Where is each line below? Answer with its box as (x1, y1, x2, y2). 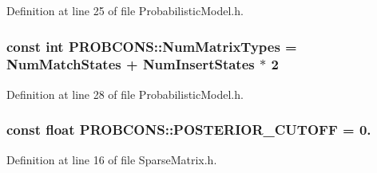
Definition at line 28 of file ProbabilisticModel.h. (6, 85, 244, 102)
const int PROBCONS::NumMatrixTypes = (6, 36, 297, 56)
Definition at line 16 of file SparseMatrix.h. (6, 151, 217, 167)
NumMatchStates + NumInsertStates (6, 54, 255, 74)
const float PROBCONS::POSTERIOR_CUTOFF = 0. (6, 120, 371, 140)
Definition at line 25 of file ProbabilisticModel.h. (6, 2, 244, 18)
